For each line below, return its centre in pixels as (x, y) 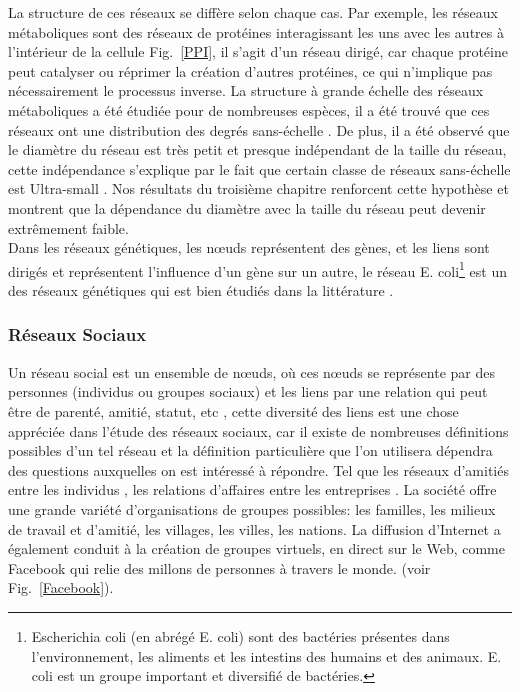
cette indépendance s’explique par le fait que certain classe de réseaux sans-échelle (259, 168)
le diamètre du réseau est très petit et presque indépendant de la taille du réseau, (257, 149)
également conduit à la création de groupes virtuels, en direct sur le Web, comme (256, 548)
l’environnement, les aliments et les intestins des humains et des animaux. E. (266, 655)
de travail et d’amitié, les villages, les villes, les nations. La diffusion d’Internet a (254, 528)
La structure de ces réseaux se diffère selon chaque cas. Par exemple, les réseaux (253, 12)
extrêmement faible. (68, 227)
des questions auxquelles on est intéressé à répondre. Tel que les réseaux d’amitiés (258, 469)
